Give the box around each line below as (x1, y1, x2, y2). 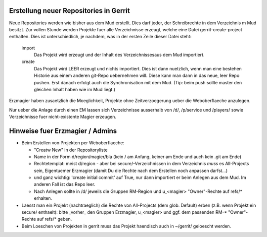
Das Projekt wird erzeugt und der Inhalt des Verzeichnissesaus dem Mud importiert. (34, 52, 205, 58)
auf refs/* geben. (37, 216, 72, 222)
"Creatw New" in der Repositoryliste (34, 147, 108, 153)
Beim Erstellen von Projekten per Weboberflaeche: (21, 140, 125, 146)
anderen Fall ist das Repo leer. (34, 181, 95, 187)
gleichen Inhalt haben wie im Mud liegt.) (34, 87, 116, 93)
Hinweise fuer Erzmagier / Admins (9, 127, 117, 135)
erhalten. (34, 195, 52, 201)
